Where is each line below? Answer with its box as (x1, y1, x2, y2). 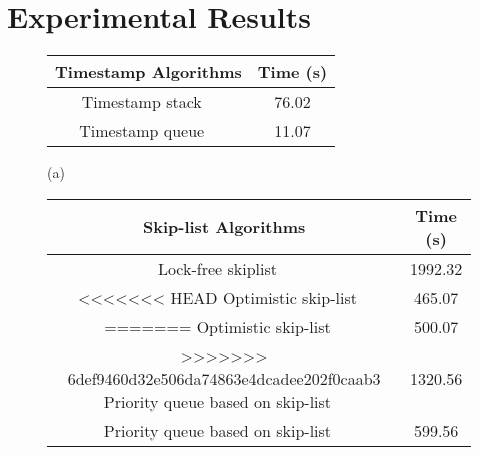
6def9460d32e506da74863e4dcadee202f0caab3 (67, 366, 381, 390)
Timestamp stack (81, 90, 202, 114)
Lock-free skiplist (157, 256, 278, 280)
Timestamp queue (79, 119, 205, 143)
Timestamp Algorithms (55, 60, 242, 84)
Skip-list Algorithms (143, 215, 306, 239)
